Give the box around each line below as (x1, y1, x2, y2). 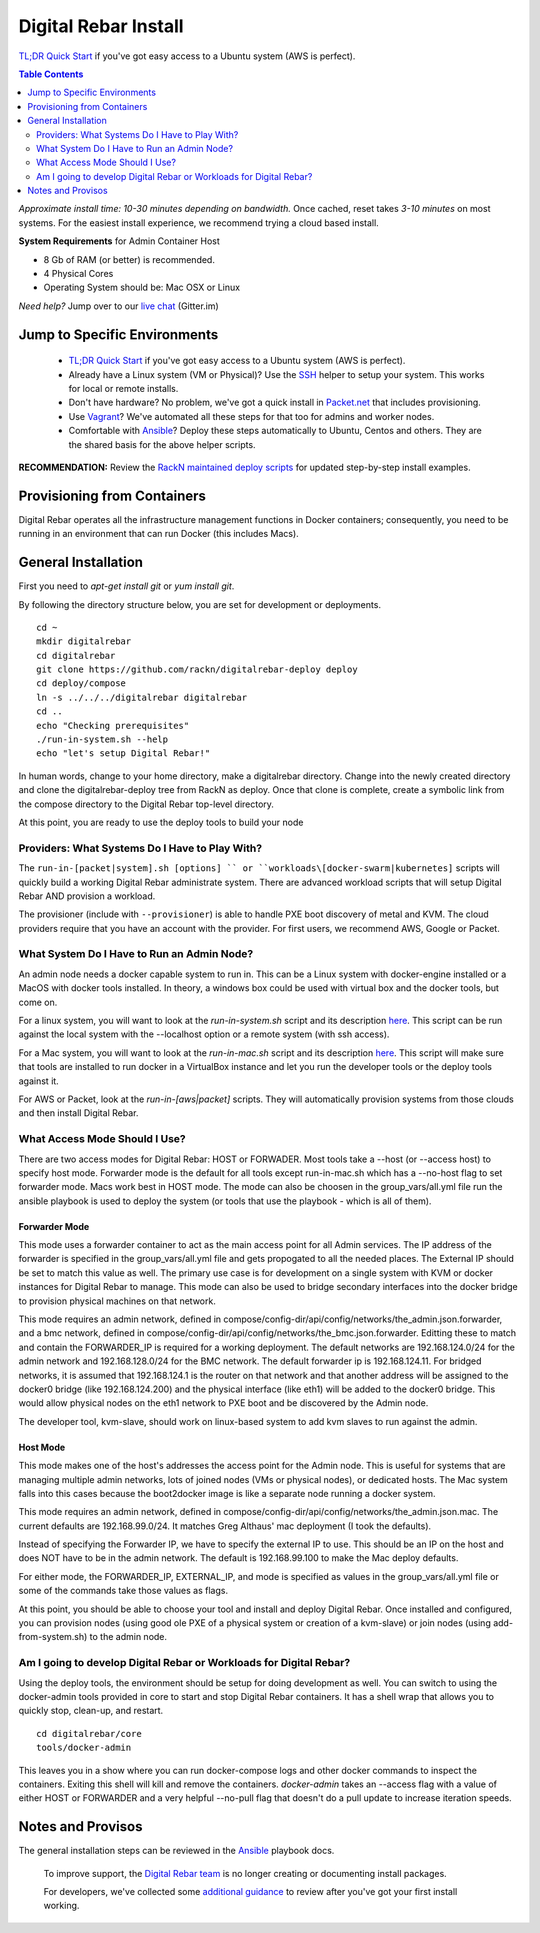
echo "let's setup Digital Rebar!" (36, 748, 211, 759)
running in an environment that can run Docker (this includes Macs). (18, 528, 299, 540)
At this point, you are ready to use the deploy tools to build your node (18, 816, 304, 828)
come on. (18, 996, 58, 1008)
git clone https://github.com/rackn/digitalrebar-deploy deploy (36, 664, 359, 675)
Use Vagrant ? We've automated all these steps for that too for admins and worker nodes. (68, 410, 435, 422)
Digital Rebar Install (18, 15, 184, 37)
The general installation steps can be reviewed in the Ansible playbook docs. (18, 1845, 335, 1857)
